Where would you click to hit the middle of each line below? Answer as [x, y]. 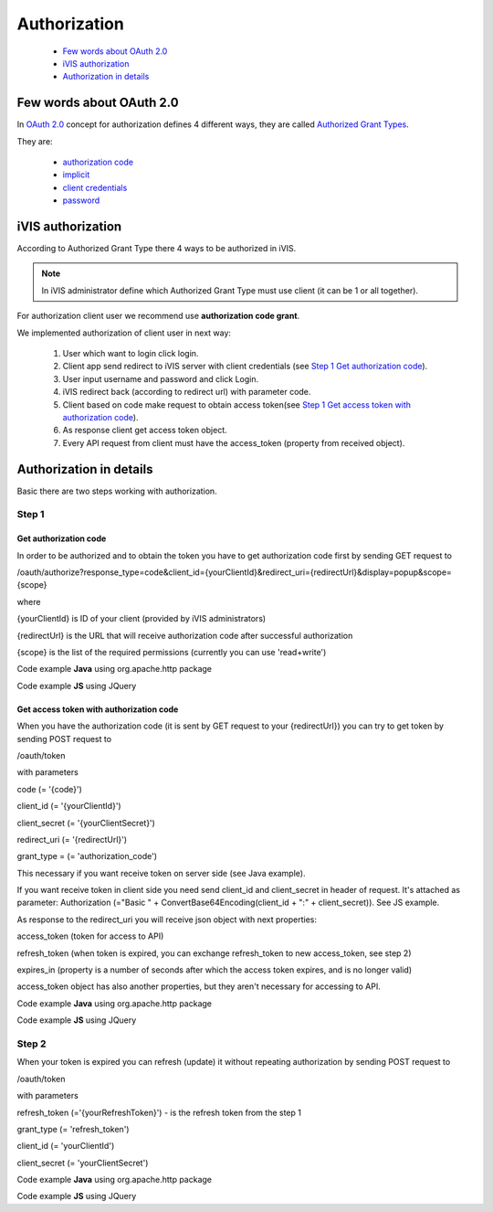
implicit [76, 175]
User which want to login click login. [131, 354]
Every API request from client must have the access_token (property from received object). [234, 442]
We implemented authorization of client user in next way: [124, 333]
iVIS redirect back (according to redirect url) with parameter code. [187, 392]
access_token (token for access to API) [90, 936]
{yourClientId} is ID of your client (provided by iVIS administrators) [142, 619]
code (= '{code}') [49, 789]
